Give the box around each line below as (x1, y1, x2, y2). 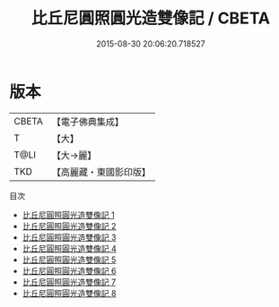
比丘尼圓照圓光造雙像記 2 (22, 220, 117, 231)
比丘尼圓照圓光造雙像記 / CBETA (31, 8, 271, 29)
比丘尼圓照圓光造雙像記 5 (22, 254, 117, 265)
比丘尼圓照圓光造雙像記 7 (22, 277, 117, 287)
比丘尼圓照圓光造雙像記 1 (22, 209, 115, 220)
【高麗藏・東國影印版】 (51, 166, 151, 178)
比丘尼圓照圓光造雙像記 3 (22, 232, 117, 243)
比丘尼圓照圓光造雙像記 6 (22, 265, 117, 276)
